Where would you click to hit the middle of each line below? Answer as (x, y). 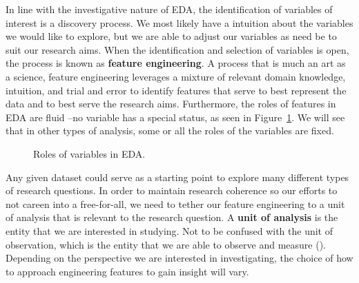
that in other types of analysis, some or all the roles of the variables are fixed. (170, 130)
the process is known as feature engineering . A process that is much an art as (176, 63)
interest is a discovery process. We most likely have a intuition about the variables (179, 22)
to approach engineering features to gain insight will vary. (127, 271)
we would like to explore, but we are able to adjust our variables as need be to (171, 36)
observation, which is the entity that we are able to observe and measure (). (166, 244)
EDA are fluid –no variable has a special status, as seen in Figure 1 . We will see (175, 117)
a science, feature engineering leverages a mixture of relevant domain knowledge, (176, 76)
